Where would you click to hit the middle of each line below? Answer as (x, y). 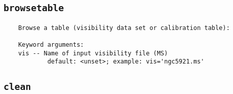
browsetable (34, 8)
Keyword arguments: (51, 45)
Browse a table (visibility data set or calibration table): (124, 28)
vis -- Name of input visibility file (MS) (93, 53)
